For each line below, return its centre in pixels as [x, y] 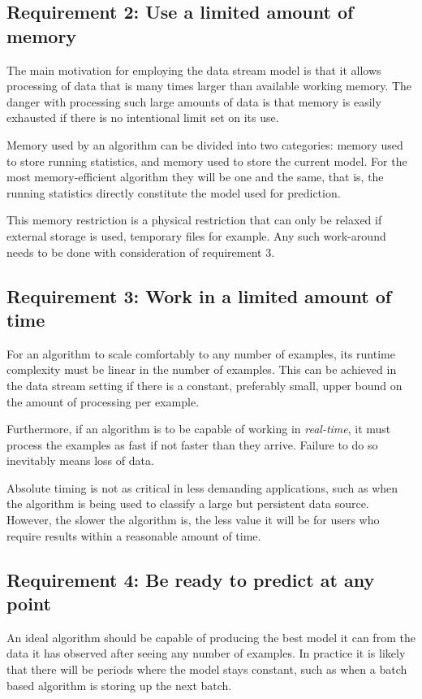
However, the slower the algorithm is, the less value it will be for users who [193, 520]
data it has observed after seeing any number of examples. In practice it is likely [206, 653]
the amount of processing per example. [103, 401]
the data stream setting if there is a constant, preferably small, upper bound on [205, 385]
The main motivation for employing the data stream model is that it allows [194, 69]
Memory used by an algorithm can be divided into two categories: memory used [205, 144]
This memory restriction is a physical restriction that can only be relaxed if [194, 220]
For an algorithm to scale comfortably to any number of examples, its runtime [201, 353]
